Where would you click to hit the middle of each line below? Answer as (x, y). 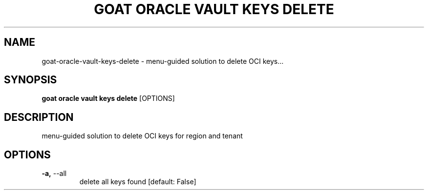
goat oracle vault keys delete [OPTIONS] (108, 98)
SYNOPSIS (31, 80)
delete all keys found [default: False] (138, 182)
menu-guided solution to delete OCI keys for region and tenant (142, 136)
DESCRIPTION (39, 117)
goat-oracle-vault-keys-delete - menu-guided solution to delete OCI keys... (163, 61)
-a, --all (54, 174)
